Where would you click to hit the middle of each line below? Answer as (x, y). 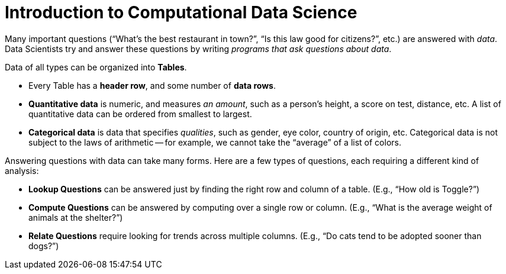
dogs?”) (44, 246)
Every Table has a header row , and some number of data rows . (152, 85)
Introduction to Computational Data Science (181, 12)
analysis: (22, 170)
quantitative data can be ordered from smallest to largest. (140, 114)
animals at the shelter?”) (76, 217)
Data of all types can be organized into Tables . (96, 67)
